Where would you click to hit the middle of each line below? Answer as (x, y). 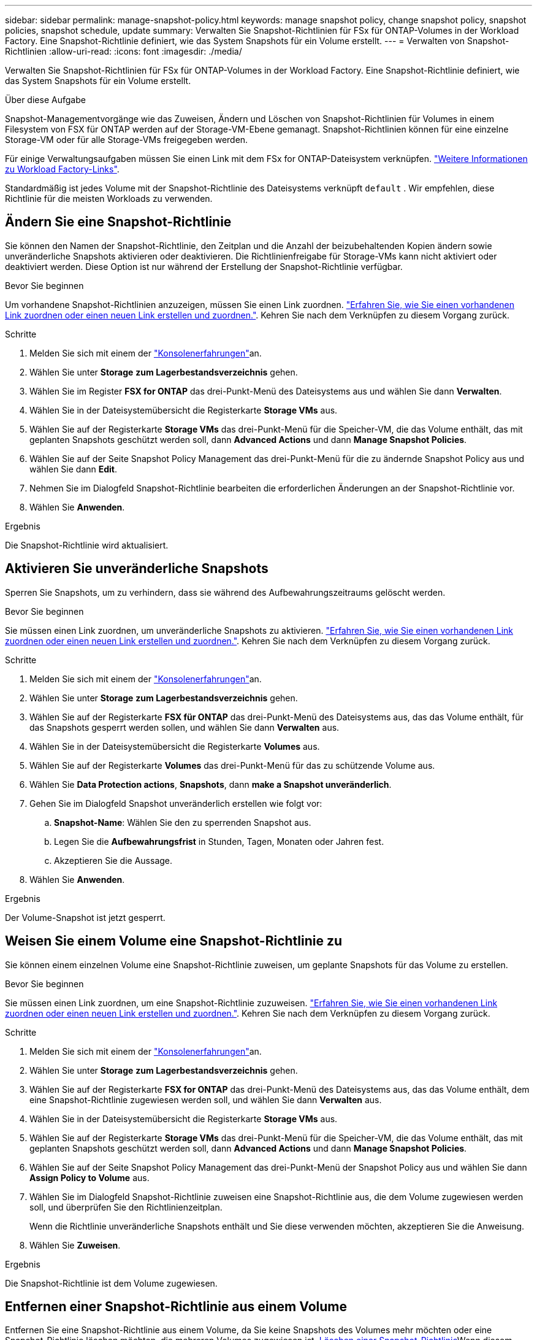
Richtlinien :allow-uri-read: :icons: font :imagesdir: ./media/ (124, 51)
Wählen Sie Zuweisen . (75, 1245)
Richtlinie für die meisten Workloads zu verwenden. (109, 198)
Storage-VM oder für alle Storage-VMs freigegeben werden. (127, 140)
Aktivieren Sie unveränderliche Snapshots (137, 569)
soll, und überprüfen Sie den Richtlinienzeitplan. (126, 1207)
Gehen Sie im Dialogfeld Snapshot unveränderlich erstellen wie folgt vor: (176, 803)
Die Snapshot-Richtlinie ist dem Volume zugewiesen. (111, 1283)
